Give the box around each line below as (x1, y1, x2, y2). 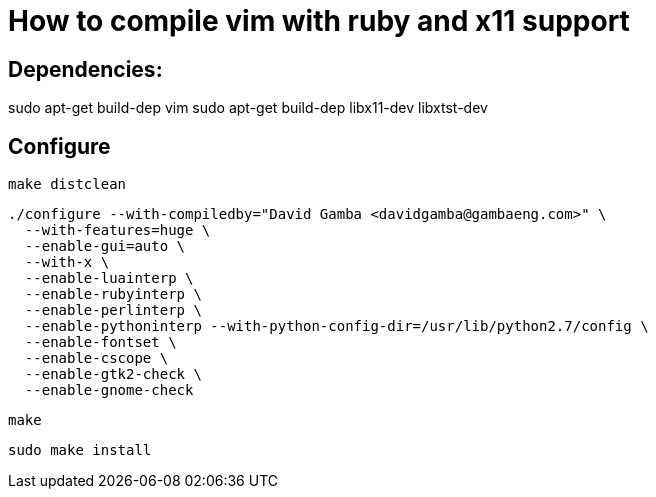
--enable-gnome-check (24, 382, 194, 399)
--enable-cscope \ (24, 350, 169, 367)
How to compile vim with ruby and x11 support (8, 4, 630, 38)
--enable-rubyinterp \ (24, 286, 202, 303)
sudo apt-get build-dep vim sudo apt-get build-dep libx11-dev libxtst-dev (8, 99, 488, 117)
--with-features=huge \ (24, 222, 211, 239)
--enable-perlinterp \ (24, 302, 202, 319)
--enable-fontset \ (24, 334, 177, 351)
